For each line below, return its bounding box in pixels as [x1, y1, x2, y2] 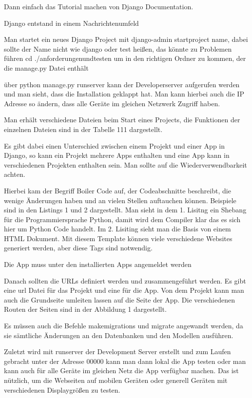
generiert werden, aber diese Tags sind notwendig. [4, 243, 153, 253]
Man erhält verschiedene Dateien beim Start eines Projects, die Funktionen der [4, 114, 240, 125]
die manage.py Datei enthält [4, 62, 89, 73]
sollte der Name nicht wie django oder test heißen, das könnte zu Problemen [4, 43, 232, 54]
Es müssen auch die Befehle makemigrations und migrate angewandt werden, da [4, 321, 243, 331]
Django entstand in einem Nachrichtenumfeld [4, 18, 139, 28]
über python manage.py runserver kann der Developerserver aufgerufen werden [4, 79, 240, 89]
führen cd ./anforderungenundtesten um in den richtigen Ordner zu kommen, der [4, 53, 246, 63]
